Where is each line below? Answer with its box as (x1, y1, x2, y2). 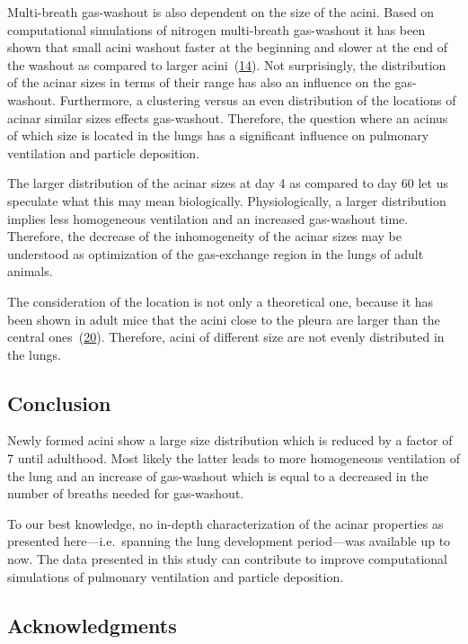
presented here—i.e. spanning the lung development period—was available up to (7, 532, 451, 550)
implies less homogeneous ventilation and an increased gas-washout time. (7, 209, 409, 228)
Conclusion (7, 389, 111, 416)
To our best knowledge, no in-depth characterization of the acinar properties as (7, 514, 444, 532)
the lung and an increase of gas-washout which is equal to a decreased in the (7, 466, 428, 485)
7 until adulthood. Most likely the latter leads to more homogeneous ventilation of (7, 449, 460, 468)
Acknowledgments (7, 611, 177, 639)
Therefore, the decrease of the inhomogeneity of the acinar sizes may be (7, 227, 402, 246)
